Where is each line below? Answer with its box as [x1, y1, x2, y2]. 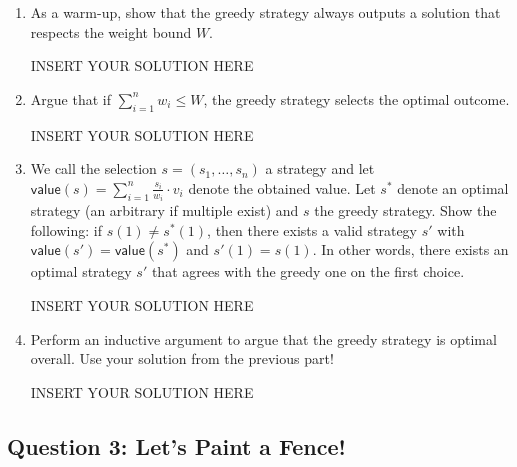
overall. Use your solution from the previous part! [30, 348, 334, 369]
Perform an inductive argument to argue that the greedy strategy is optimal [30, 328, 497, 349]
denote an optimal [397, 177, 509, 198]
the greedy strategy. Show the [314, 200, 497, 221]
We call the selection [30, 158, 157, 179]
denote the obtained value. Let [188, 177, 376, 198]
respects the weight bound [30, 21, 192, 42]
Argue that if [30, 88, 111, 109]
